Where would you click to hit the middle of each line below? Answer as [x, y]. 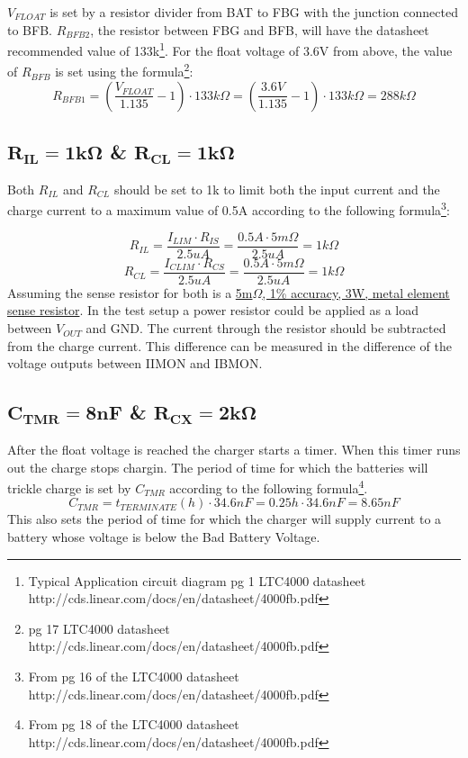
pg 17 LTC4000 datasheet [99, 628]
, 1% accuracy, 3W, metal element [356, 292]
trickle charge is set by [69, 487]
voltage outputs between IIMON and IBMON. [135, 363]
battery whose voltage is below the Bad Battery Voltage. [164, 537]
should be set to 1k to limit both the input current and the [277, 189]
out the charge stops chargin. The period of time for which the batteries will [218, 467]
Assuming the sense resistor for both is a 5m [130, 292]
